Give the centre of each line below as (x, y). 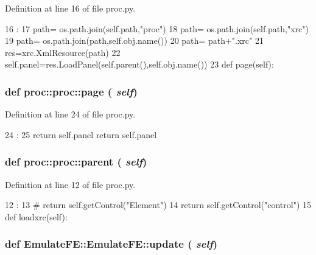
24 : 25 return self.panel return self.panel (81, 134)
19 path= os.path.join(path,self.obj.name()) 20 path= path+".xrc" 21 (134, 40)
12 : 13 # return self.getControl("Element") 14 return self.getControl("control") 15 (158, 205)
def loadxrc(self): (36, 216)
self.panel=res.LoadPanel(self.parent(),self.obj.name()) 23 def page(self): (139, 64)
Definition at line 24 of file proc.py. (70, 114)
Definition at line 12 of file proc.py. (70, 184)
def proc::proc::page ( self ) (71, 91)
